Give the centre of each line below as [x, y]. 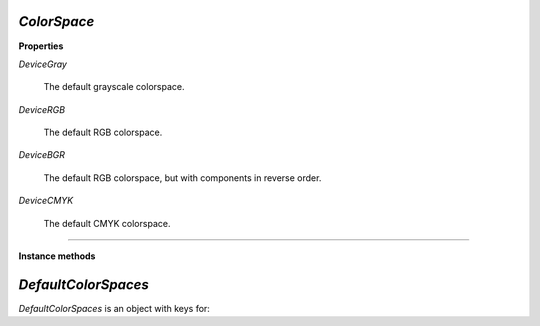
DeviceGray [42, 64]
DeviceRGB [41, 109]
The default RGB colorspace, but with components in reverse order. [182, 177]
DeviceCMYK [46, 201]
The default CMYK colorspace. [107, 223]
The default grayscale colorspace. [114, 87]
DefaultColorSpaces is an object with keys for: [114, 308]
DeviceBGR [41, 155]
